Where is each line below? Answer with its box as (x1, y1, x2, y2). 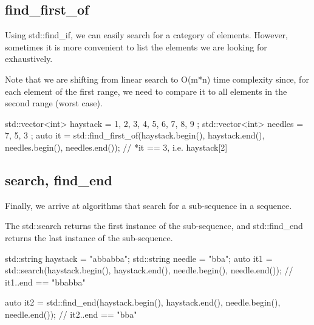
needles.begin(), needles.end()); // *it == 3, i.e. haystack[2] (5, 140, 228, 153)
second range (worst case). (5, 97, 103, 109)
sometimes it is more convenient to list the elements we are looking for (5, 40, 267, 53)
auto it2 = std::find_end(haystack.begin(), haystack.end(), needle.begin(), (5, 296, 281, 309)
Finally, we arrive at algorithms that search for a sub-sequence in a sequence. (5, 199, 292, 211)
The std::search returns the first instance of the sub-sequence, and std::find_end (5, 219, 303, 232)
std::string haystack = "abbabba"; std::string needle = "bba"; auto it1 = (5, 251, 273, 264)
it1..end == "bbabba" (5, 275, 86, 288)
